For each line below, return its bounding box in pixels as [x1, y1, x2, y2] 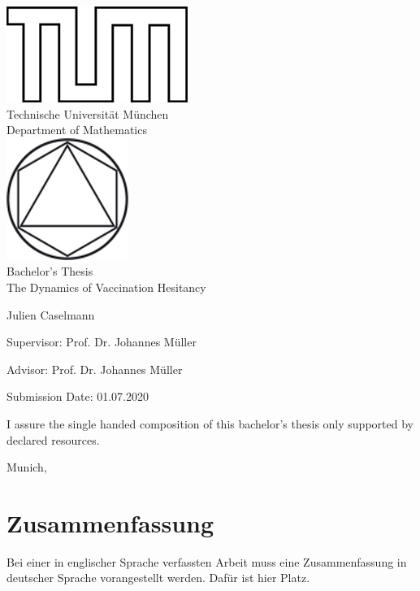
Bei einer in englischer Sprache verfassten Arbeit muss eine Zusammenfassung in [6, 553, 407, 570]
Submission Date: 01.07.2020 [6, 388, 149, 405]
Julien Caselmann [6, 306, 95, 323]
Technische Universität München [6, 105, 169, 122]
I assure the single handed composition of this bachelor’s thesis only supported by [6, 415, 414, 432]
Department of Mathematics [6, 121, 147, 138]
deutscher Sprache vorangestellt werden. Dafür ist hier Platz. [6, 569, 310, 586]
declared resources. [6, 431, 100, 448]
